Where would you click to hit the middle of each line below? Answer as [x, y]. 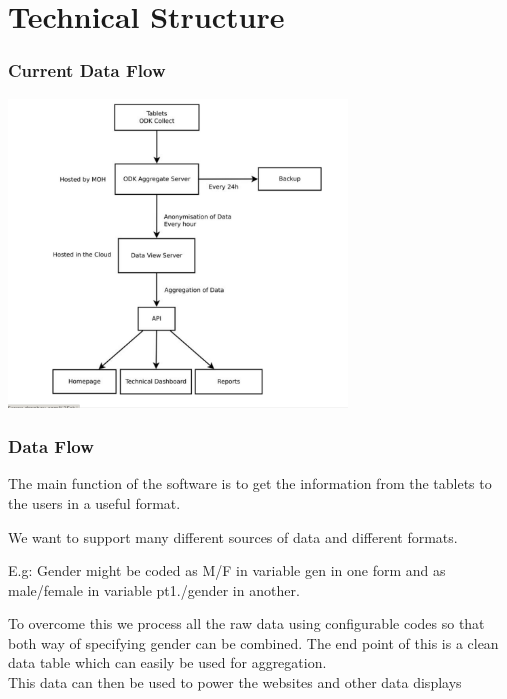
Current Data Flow [87, 70]
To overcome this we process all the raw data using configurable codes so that [246, 623]
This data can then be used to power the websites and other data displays [235, 682]
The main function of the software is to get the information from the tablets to [250, 483]
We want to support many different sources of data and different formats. [233, 536]
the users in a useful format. [94, 502]
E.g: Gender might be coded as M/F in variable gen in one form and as [227, 570]
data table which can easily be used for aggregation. [167, 662]
